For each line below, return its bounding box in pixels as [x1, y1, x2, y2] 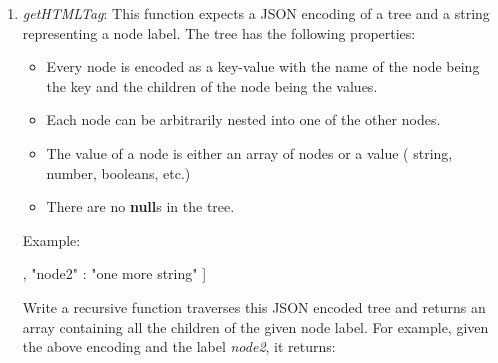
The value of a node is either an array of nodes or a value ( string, [46, 142, 453, 163]
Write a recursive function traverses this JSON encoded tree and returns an [22, 296, 486, 317]
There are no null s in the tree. [46, 196, 235, 217]
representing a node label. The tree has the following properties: [22, 22, 416, 43]
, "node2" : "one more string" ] [22, 263, 207, 284]
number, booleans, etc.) [46, 162, 191, 183]
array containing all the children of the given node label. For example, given [22, 316, 489, 337]
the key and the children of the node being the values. [46, 75, 378, 96]
